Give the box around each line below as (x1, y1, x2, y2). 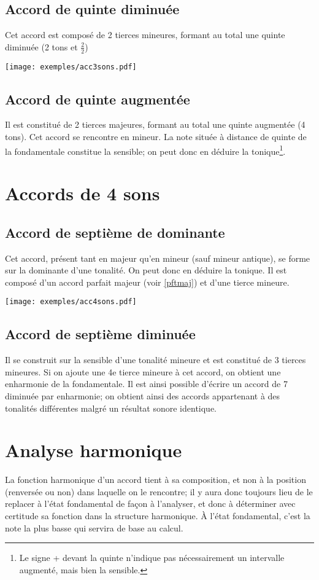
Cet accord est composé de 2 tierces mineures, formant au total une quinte (5, 28, 285, 41)
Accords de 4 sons (5, 181, 160, 206)
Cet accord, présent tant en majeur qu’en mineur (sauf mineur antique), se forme (5, 251, 310, 264)
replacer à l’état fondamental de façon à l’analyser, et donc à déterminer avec (5, 497, 296, 510)
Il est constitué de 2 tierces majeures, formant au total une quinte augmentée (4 (5, 118, 306, 131)
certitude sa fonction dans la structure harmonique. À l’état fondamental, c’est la (5, 509, 310, 522)
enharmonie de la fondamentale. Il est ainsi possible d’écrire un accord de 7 (5, 377, 288, 390)
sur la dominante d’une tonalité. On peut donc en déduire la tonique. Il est (5, 264, 287, 276)
